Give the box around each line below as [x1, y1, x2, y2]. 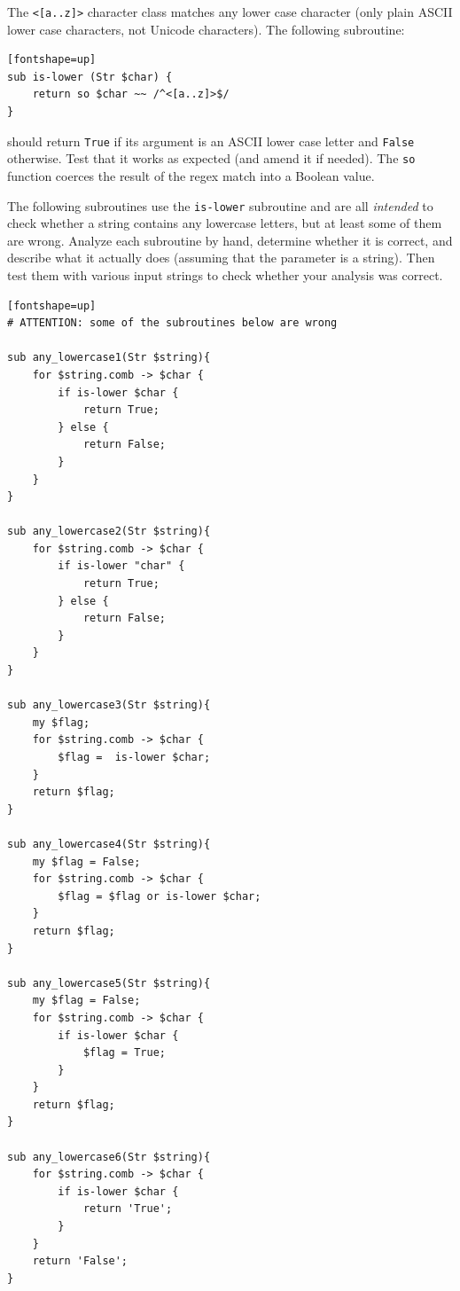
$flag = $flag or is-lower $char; [58, 889, 261, 903]
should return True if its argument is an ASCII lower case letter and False [7, 131, 415, 150]
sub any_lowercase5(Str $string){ [7, 976, 211, 990]
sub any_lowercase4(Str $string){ [7, 837, 211, 850]
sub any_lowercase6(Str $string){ [7, 1150, 211, 1163]
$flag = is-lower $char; [58, 751, 211, 763]
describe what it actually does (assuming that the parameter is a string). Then [7, 248, 435, 267]
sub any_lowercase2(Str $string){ [7, 525, 211, 538]
